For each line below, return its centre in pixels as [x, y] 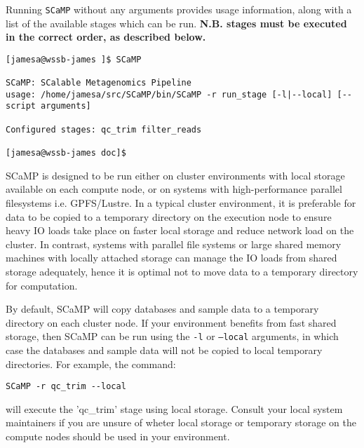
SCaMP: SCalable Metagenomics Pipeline [99, 83]
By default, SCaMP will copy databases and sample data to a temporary [162, 309]
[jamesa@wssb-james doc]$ [66, 153]
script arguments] [48, 106]
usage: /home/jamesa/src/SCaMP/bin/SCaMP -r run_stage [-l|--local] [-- [179, 94]
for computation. [42, 285]
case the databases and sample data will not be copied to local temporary [164, 349]
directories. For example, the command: [91, 364]
